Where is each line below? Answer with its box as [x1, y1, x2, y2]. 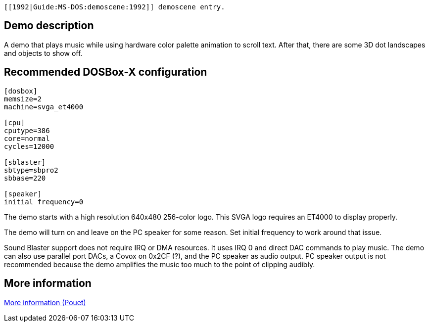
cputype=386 [4, 126, 50, 135]
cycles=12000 [4, 142, 54, 150]
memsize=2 [4, 94, 42, 103]
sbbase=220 [4, 174, 46, 182]
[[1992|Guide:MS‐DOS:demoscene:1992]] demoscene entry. [4, 3, 225, 11]
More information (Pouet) [4, 298, 86, 307]
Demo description [4, 19, 94, 32]
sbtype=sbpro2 [4, 166, 58, 174]
